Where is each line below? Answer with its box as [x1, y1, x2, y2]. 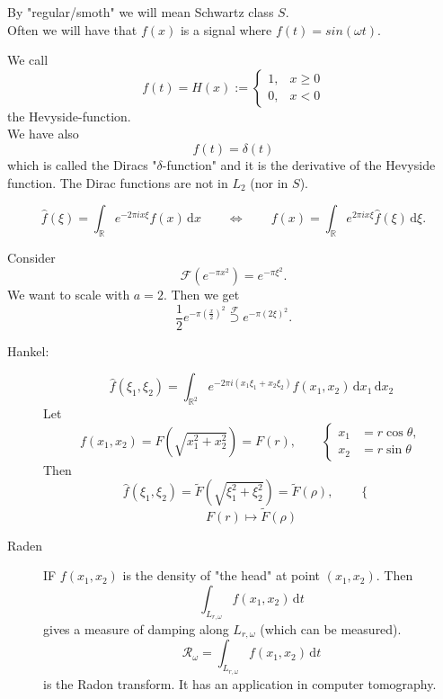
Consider [7, 247, 56, 266]
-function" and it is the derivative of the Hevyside [162, 155, 436, 174]
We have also [7, 124, 79, 143]
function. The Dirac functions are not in [7, 173, 228, 192]
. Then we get [163, 285, 240, 304]
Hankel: [7, 341, 49, 360]
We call [7, 50, 49, 69]
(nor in [250, 173, 288, 192]
